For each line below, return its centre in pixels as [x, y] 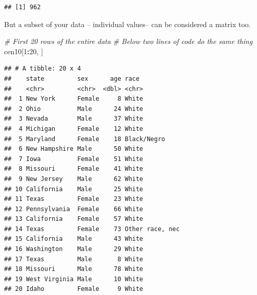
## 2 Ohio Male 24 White [74, 109]
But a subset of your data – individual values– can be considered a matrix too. [127, 24]
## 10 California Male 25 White [74, 189]
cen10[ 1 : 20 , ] [24, 51]
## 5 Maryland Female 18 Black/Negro [85, 139]
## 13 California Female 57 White [74, 219]
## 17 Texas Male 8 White [74, 259]
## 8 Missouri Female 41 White [74, 169]
